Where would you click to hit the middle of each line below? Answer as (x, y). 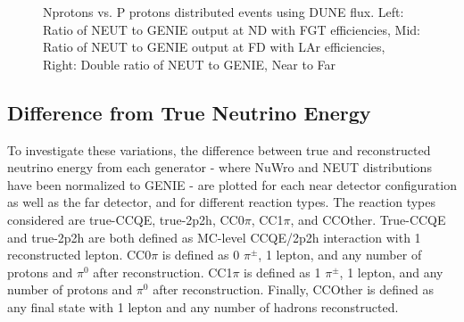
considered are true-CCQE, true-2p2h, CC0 (126, 219)
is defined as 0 (201, 255)
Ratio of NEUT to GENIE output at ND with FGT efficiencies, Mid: (232, 29)
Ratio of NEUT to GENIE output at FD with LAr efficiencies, (214, 47)
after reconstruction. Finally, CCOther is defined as (294, 289)
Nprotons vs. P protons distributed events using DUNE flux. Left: (224, 12)
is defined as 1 (282, 272)
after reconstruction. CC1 (163, 272)
